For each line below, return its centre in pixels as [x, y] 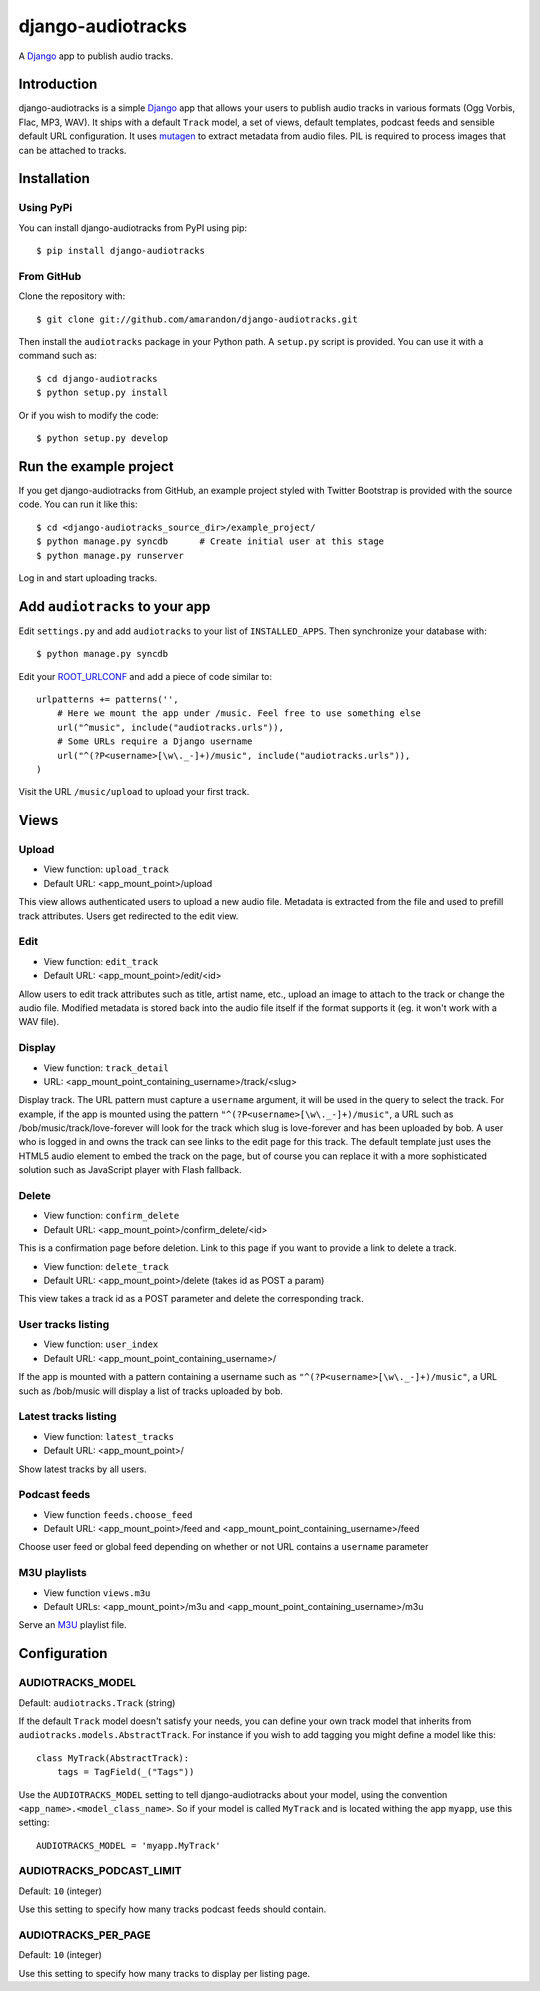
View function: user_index [101, 1344]
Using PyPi [45, 208]
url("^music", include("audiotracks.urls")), [170, 727]
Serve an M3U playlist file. [72, 1625]
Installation [54, 178]
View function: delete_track [106, 1266]
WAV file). [39, 1022]
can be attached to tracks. [72, 150]
